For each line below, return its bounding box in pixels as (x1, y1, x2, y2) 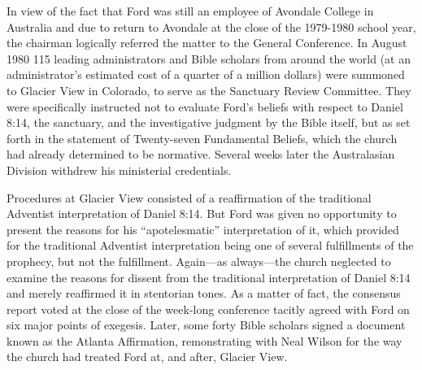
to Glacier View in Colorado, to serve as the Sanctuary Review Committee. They (7, 81, 411, 98)
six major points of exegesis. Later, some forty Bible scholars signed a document (7, 316, 406, 333)
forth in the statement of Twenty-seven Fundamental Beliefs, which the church (7, 129, 398, 146)
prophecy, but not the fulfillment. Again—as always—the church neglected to (7, 252, 391, 269)
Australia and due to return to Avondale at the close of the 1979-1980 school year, (7, 18, 416, 35)
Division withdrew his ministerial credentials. (7, 161, 232, 178)
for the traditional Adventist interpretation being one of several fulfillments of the (7, 237, 414, 254)
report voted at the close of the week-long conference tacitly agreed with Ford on (7, 300, 410, 317)
